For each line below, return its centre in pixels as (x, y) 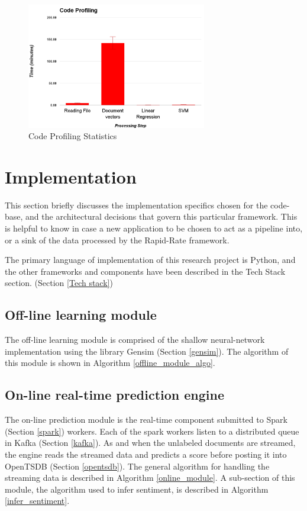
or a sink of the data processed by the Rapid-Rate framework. (117, 240)
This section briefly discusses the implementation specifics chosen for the (136, 205)
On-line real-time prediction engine (115, 395)
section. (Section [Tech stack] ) (59, 283)
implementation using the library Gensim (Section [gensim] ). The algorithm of (147, 351)
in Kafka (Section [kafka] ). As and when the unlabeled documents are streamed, (150, 443)
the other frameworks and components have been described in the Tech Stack (145, 271)
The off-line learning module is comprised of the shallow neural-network (135, 340)
